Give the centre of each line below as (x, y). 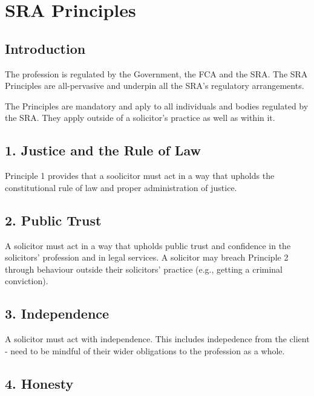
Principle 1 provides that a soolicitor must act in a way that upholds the (140, 176)
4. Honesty (39, 383)
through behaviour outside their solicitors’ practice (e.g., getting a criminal (144, 269)
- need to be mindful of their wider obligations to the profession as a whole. (145, 350)
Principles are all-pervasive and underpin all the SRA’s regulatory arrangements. (155, 86)
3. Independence (57, 313)
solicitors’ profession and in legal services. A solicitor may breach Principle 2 (147, 257)
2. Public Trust (53, 220)
